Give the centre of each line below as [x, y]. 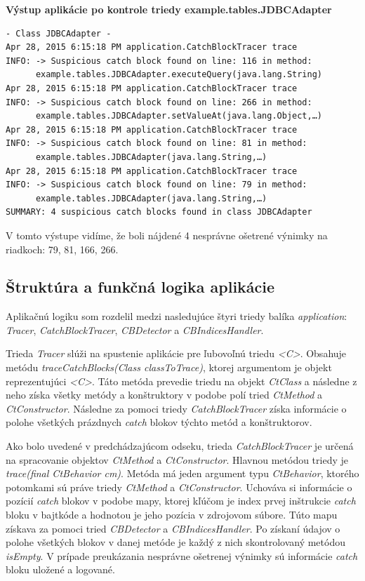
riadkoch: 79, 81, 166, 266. [62, 249]
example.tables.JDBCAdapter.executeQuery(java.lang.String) [179, 75]
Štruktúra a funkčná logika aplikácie [140, 287]
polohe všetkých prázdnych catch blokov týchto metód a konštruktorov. [159, 422]
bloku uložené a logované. [60, 569]
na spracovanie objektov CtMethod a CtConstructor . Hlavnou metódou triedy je [177, 459]
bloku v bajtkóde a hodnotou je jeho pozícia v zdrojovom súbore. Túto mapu [172, 515]
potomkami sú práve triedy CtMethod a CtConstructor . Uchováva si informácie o [179, 487]
